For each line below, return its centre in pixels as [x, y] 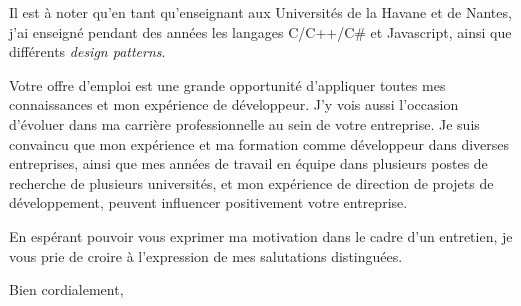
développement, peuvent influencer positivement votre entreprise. [208, 202]
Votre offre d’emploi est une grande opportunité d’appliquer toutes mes [227, 84]
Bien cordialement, [66, 289]
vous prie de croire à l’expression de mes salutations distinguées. [206, 255]
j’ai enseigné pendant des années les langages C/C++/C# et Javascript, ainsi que [260, 31]
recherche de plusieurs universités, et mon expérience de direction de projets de [251, 182]
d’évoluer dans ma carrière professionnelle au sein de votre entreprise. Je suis [244, 123]
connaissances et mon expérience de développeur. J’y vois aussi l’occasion [234, 104]
